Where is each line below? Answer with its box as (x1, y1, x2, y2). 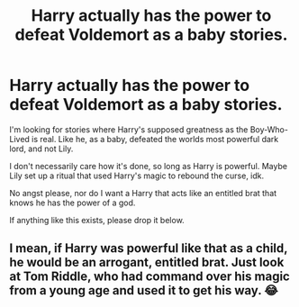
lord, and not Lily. (9, 143, 74, 154)
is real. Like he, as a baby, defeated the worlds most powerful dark (31, 133, 279, 144)
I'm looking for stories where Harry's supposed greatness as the (9, 123, 249, 135)
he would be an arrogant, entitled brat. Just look (9, 255, 285, 270)
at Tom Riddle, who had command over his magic (9, 269, 290, 284)
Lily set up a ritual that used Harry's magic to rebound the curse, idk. (9, 170, 265, 181)
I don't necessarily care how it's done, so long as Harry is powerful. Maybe (9, 160, 288, 171)
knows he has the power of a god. (9, 197, 136, 208)
